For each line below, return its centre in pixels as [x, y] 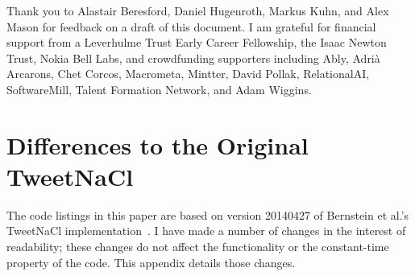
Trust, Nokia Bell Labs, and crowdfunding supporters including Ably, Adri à [193, 58]
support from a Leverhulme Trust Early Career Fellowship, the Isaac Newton [197, 42]
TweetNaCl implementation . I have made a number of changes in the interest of [206, 231]
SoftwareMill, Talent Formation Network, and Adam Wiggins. [159, 89]
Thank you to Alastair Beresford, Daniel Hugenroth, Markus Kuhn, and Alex [198, 10]
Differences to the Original [158, 144]
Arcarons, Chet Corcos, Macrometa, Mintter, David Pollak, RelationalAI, [188, 74]
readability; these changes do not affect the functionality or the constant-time [198, 247]
